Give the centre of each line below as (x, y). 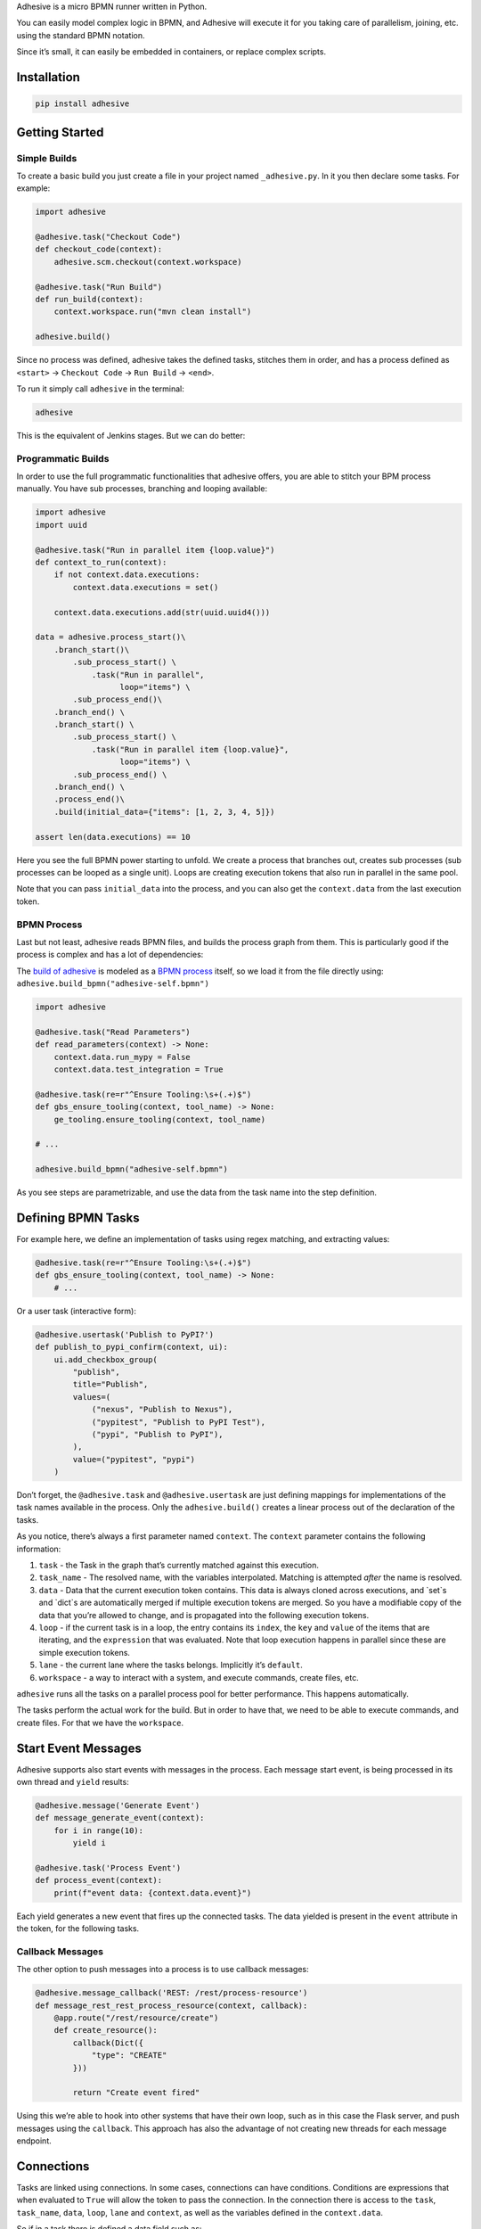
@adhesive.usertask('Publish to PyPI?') (124, 1334)
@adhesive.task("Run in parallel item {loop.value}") (155, 550)
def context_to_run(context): (101, 563)
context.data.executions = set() (146, 587)
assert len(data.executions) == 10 (113, 837)
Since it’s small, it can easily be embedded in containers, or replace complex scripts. (171, 52)
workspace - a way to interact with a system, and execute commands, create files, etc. (199, 1677)
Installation (48, 77)
